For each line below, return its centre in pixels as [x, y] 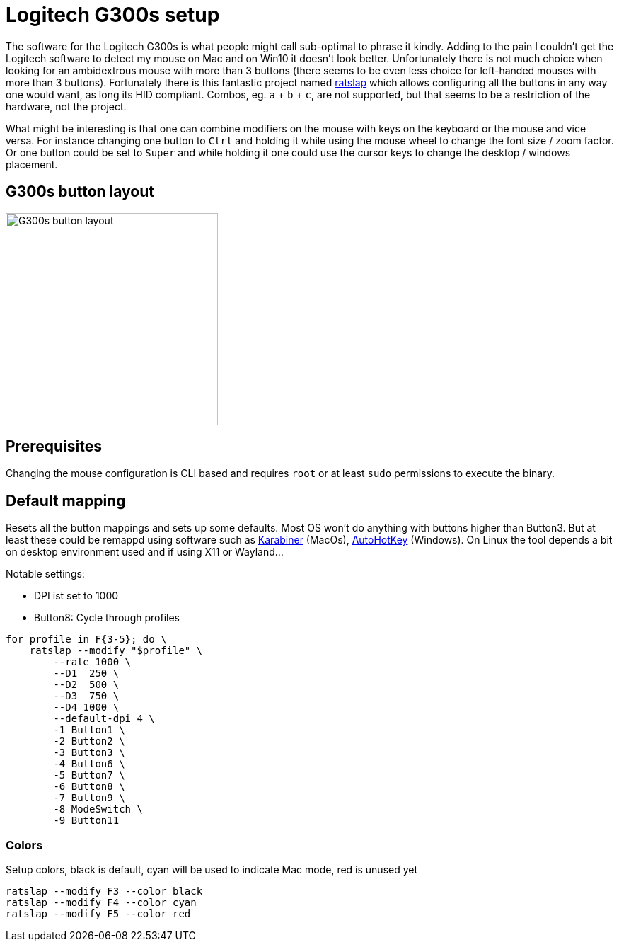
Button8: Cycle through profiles [107, 618]
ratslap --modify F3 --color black [104, 891]
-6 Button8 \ [89, 787]
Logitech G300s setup [113, 15]
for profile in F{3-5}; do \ [86, 639]
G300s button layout [80, 192]
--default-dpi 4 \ [104, 719]
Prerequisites [54, 447]
